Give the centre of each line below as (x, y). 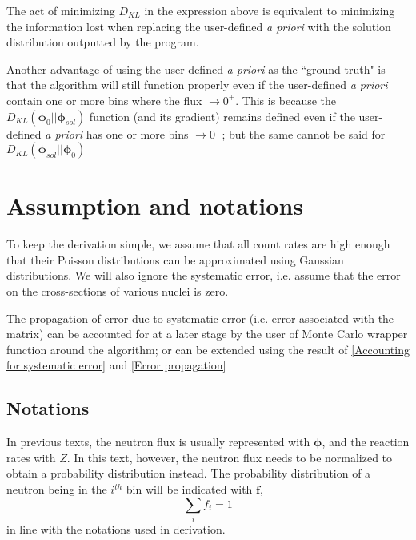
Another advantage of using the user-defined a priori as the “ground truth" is (196, 69)
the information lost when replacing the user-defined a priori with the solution (199, 26)
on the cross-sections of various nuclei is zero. (118, 291)
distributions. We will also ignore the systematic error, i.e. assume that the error (204, 275)
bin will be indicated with (189, 489)
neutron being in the (57, 489)
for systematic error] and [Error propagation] (116, 365)
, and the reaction (366, 442)
